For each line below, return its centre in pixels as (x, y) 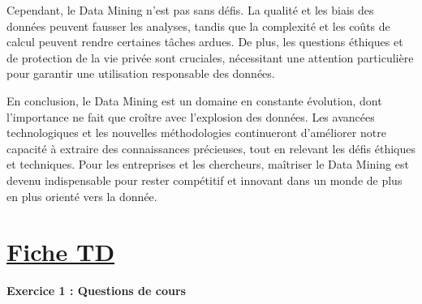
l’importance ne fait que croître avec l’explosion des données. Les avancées (191, 116)
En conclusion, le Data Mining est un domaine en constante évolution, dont (194, 100)
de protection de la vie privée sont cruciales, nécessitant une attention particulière (210, 57)
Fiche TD (61, 252)
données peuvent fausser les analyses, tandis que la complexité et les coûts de (198, 26)
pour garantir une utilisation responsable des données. (141, 73)
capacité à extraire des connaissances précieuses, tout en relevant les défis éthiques (211, 148)
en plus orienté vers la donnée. (82, 196)
